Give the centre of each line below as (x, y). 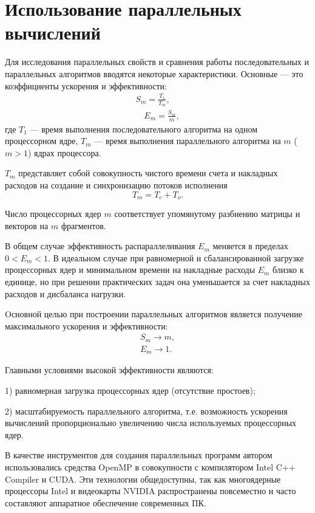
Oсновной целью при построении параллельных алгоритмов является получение (154, 314)
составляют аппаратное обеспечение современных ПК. (106, 502)
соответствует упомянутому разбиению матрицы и (207, 214)
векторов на (27, 225)
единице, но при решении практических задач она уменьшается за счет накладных (158, 282)
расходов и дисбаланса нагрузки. (66, 293)
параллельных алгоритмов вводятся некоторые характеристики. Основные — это (154, 73)
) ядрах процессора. (64, 152)
